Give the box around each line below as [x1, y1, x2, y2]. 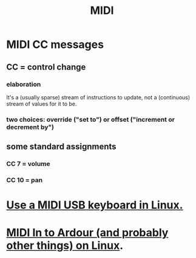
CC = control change [6, 62, 86, 72]
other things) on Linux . [6, 239, 124, 253]
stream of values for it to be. [6, 100, 77, 107]
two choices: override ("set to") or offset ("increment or [6, 115, 175, 124]
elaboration [6, 80, 41, 88]
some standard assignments [6, 142, 117, 152]
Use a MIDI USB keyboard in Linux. [6, 198, 183, 212]
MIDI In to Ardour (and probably [6, 226, 169, 240]
